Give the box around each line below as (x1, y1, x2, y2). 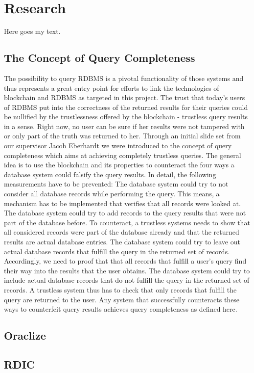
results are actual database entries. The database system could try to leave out (4, 237, 240, 247)
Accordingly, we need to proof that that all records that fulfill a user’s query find (4, 256, 247, 266)
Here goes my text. (4, 26, 61, 36)
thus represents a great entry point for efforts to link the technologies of (4, 82, 219, 93)
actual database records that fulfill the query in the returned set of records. (4, 246, 230, 256)
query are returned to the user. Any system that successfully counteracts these (4, 294, 240, 304)
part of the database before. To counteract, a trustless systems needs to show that (4, 217, 250, 227)
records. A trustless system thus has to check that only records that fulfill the (4, 284, 237, 294)
